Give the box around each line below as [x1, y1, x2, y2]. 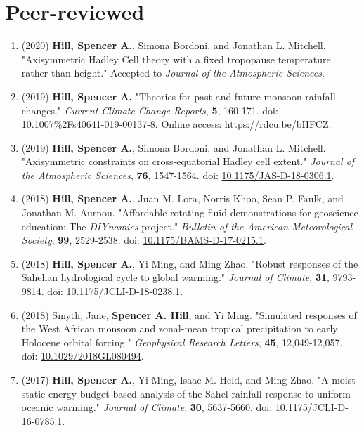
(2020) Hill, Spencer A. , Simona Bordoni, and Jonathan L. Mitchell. [21, 38, 326, 53]
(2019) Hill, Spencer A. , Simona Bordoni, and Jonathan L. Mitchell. [21, 140, 326, 155]
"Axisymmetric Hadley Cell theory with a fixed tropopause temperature [21, 51, 331, 66]
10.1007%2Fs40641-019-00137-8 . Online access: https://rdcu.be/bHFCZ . [21, 117, 332, 131]
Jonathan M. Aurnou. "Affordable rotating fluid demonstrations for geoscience [21, 205, 358, 220]
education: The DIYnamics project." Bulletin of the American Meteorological [21, 218, 353, 233]
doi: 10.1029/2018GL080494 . [21, 348, 144, 363]
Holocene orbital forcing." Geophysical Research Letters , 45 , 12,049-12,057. [21, 334, 343, 349]
